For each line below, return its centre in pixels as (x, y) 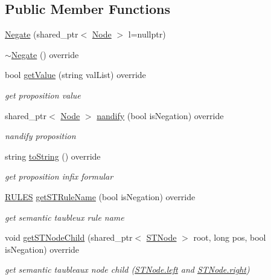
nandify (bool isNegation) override (160, 115)
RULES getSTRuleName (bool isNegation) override (100, 196)
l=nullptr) (147, 34)
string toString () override (53, 156)
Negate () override (45, 54)
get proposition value (43, 95)
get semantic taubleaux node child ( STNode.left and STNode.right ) (127, 269)
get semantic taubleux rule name (65, 217)
